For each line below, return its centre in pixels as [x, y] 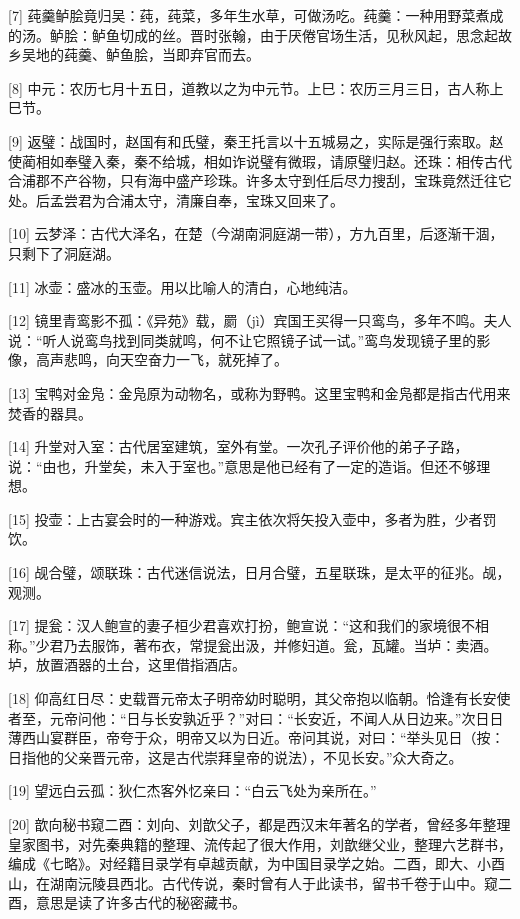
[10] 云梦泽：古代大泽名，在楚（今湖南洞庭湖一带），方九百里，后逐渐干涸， [256, 233]
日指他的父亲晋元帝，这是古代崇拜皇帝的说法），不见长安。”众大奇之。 [235, 756]
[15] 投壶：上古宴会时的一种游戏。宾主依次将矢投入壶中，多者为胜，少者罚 [252, 518]
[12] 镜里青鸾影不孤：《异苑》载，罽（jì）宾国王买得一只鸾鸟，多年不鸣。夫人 [260, 320]
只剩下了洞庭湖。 [64, 252]
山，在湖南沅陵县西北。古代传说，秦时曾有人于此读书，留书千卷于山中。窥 [253, 882]
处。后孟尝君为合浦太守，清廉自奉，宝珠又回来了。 [176, 199]
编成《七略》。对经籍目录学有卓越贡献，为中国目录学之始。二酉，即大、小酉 [256, 863]
